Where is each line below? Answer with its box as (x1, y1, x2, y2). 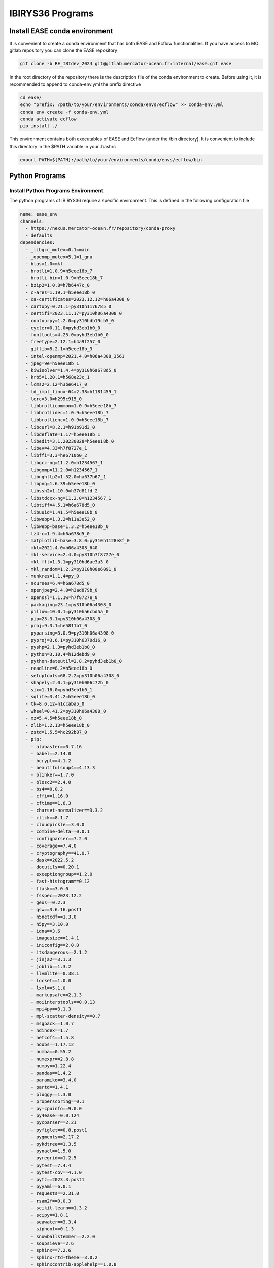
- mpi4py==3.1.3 (30, 1006, 71, 1012)
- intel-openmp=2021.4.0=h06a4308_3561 (25, 353, 125, 359)
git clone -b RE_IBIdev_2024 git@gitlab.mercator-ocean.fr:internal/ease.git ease (20, 61, 232, 67)
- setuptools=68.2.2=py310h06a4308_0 (25, 673, 119, 678)
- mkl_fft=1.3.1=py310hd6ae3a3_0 (25, 559, 109, 565)
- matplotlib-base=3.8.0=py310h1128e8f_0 (25, 538, 130, 544)
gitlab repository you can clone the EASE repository (9, 47, 118, 53)
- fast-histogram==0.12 (30, 878, 90, 885)
